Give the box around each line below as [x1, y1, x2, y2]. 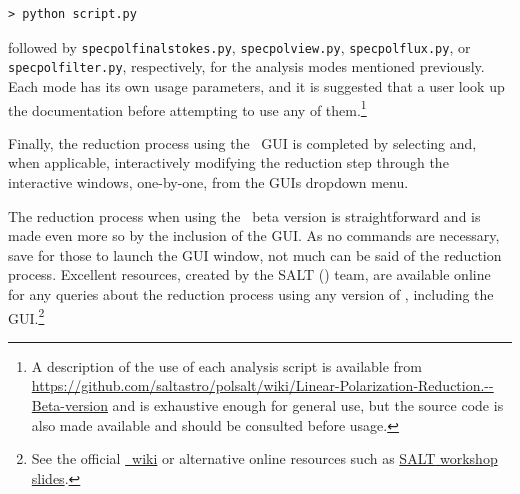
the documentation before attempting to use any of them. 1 [8, 96, 367, 120]
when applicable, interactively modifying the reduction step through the [8, 152, 449, 173]
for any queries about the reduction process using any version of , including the [8, 283, 494, 304]
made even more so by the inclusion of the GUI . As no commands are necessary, [8, 225, 500, 246]
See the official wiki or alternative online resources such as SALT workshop [31, 448, 498, 469]
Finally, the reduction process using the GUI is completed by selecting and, [8, 132, 477, 153]
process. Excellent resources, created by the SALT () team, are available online [8, 264, 491, 285]
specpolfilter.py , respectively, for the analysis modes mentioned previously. [8, 56, 485, 77]
